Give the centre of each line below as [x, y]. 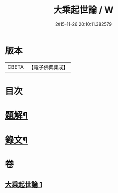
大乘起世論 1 [24, 184]
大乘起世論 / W [83, 10]
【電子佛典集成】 [48, 67]
